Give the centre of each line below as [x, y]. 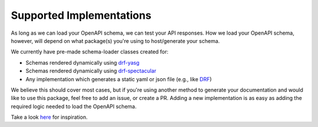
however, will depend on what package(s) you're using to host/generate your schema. [115, 41]
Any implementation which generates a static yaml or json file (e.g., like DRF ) [119, 79]
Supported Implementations [81, 15]
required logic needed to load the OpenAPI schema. [74, 106]
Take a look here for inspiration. [49, 117]
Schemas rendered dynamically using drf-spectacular [91, 71]
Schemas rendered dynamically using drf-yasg [82, 62]
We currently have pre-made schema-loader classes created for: [90, 52]
